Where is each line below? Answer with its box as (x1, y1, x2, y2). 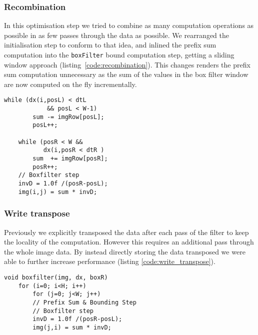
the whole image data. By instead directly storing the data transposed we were (4, 246, 245, 256)
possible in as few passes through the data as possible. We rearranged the (4, 29, 229, 40)
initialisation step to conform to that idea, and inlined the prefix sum (4, 39, 216, 50)
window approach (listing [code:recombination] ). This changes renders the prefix (4, 59, 250, 69)
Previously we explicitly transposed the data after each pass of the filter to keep (4, 226, 249, 237)
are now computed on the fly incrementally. (4, 78, 137, 89)
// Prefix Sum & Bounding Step (32, 298, 136, 306)
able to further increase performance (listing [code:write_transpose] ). (4, 256, 215, 266)
